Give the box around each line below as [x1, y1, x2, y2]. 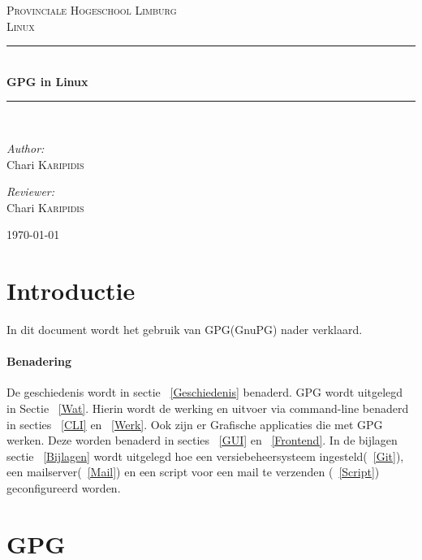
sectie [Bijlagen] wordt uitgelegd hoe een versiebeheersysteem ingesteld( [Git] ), [6, 447, 404, 464]
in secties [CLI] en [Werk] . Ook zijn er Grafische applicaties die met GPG [6, 415, 383, 432]
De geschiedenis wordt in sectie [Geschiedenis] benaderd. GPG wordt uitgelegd [6, 384, 403, 401]
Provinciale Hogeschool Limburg [6, 2, 177, 18]
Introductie [6, 274, 136, 307]
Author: [6, 139, 45, 156]
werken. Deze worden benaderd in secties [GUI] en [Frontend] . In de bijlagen [6, 432, 398, 449]
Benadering [6, 353, 72, 370]
